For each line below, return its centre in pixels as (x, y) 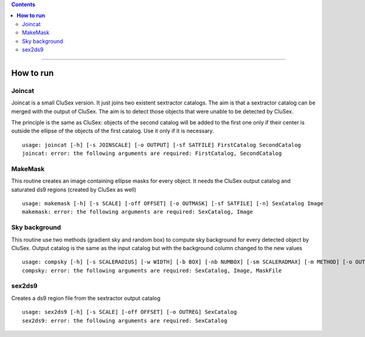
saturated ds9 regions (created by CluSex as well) (74, 189)
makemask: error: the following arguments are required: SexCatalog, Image (137, 212)
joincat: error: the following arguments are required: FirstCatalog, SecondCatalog (152, 154)
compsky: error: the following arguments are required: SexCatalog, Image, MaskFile (152, 271)
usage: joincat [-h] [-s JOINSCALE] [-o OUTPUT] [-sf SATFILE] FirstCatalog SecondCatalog (162, 145)
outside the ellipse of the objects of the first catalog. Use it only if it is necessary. (113, 131)
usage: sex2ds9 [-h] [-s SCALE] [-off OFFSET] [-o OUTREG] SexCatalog (130, 312)
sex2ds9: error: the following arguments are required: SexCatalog (125, 321)
